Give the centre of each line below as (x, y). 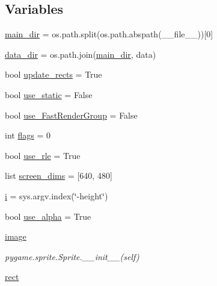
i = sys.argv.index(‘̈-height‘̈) (57, 195)
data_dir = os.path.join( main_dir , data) (81, 54)
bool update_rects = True (53, 74)
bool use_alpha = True (48, 216)
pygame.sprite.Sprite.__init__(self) (72, 256)
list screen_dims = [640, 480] (59, 176)
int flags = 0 (28, 135)
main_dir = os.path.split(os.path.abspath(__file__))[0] (109, 34)
